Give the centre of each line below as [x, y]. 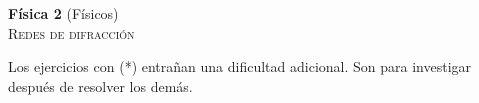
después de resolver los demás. [100, 85]
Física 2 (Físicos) [63, 13]
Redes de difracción [71, 32]
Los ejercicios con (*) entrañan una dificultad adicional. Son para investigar [240, 66]
